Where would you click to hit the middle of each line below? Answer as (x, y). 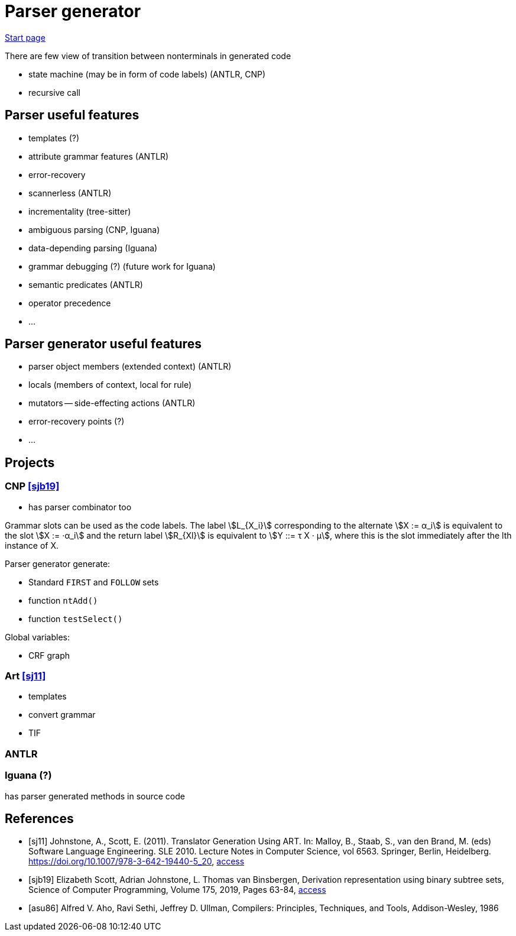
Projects (30, 462)
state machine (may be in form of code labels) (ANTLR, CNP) (147, 74)
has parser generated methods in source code (95, 796)
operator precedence (70, 303)
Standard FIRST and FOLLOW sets (94, 582)
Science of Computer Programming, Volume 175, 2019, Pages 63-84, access (177, 890)
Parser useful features (72, 115)
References (39, 818)
